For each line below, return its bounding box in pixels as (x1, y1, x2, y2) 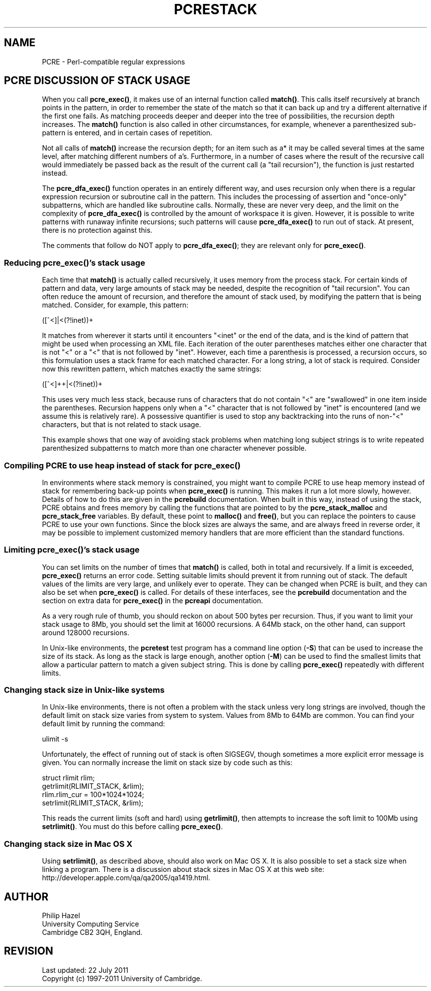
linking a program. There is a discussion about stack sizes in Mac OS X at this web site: (42, 865, 324, 874)
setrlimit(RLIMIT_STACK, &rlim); (42, 799, 144, 807)
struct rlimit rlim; (42, 774, 95, 782)
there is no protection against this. (42, 226, 153, 235)
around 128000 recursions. (42, 628, 129, 637)
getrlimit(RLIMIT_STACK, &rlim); (42, 782, 144, 791)
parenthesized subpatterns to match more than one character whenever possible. (42, 444, 307, 453)
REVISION (4, 945, 53, 958)
